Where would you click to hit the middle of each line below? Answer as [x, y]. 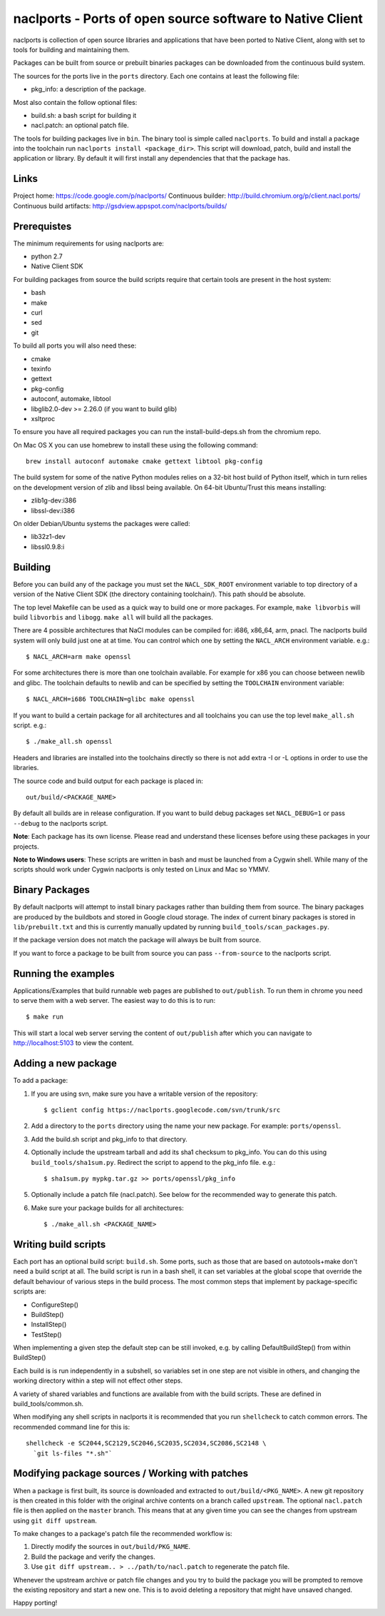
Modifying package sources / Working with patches [131, 1474]
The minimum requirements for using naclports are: [88, 243]
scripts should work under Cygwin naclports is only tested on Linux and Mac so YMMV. [142, 869]
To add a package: [40, 1081]
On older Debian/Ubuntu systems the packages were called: [102, 524]
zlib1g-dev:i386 [54, 500]
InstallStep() [49, 1325]
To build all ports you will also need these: [75, 345]
